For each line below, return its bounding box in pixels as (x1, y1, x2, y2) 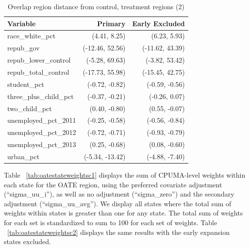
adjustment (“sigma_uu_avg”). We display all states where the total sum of (4, 198, 232, 208)
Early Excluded (132, 18, 185, 28)
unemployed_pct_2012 (7, 127, 76, 137)
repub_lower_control (7, 55, 71, 65)
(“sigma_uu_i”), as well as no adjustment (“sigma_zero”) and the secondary (4, 189, 234, 199)
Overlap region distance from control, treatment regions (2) (7, 1, 184, 11)
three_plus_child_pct (7, 91, 74, 101)
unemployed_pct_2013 (7, 139, 76, 149)
